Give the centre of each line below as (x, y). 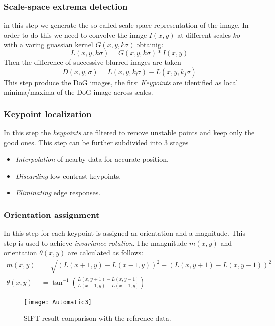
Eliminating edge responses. (58, 192)
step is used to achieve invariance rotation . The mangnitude (96, 243)
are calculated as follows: (106, 253)
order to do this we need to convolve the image (76, 35)
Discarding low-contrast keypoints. (68, 175)
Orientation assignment (52, 214)
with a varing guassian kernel (49, 45)
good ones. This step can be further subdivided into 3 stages (96, 142)
